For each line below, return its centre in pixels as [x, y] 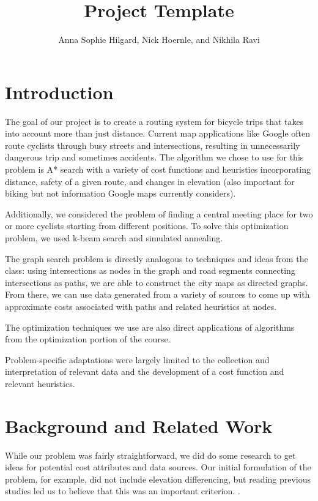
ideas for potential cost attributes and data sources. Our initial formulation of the [158, 467]
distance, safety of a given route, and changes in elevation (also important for [150, 181]
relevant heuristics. [40, 383]
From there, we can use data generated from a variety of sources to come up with [157, 294]
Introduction [59, 92]
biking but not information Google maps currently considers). [120, 193]
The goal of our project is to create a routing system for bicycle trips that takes [154, 121]
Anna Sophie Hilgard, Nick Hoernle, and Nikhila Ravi [159, 40]
